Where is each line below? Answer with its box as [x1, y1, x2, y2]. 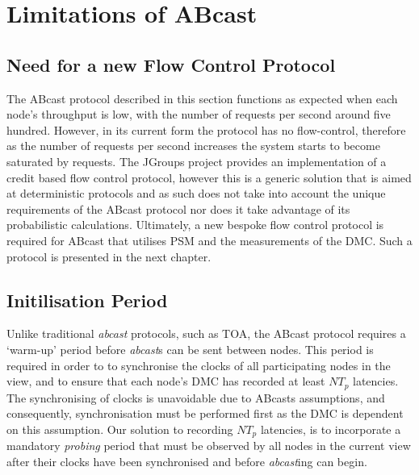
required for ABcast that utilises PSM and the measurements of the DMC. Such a [6, 231, 413, 248]
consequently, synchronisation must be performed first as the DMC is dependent [6, 405, 404, 422]
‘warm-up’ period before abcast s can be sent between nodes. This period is [6, 340, 374, 357]
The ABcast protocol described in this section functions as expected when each [6, 90, 398, 106]
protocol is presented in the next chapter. [6, 248, 212, 265]
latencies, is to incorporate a [260, 420, 401, 437]
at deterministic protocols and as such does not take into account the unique [6, 185, 386, 202]
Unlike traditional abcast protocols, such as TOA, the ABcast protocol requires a [6, 325, 406, 342]
